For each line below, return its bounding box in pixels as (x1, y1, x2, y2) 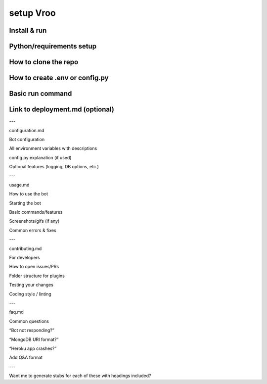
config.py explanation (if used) (9, 154, 72, 160)
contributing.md (9, 245, 42, 251)
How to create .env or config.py (9, 74, 109, 82)
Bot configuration (9, 136, 44, 142)
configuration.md (9, 127, 44, 133)
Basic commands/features (9, 209, 63, 215)
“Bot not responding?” (9, 327, 54, 334)
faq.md (9, 309, 24, 315)
